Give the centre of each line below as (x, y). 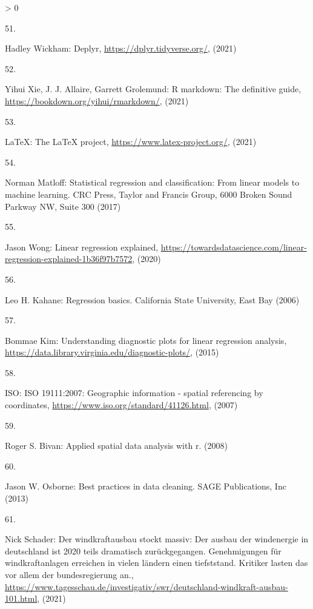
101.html (21, 598)
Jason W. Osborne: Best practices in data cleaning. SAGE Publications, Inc (146, 486)
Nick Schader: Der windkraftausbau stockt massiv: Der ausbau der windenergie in (157, 539)
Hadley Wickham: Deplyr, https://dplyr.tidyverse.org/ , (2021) (121, 48)
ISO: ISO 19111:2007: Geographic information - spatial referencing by (134, 393)
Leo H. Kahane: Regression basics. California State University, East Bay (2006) (152, 299)
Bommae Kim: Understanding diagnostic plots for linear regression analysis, (146, 340)
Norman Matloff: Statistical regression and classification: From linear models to (152, 182)
